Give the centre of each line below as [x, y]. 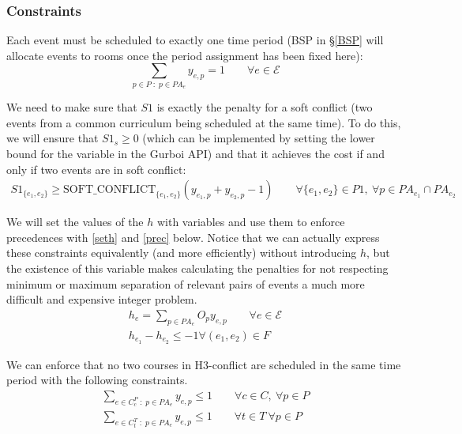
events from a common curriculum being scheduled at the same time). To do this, [204, 122]
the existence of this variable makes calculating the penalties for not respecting [197, 268]
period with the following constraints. [97, 380]
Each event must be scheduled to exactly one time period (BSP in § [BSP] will [195, 40]
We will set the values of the [75, 222]
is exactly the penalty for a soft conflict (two [265, 107]
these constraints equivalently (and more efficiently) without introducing [182, 253]
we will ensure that [53, 138]
